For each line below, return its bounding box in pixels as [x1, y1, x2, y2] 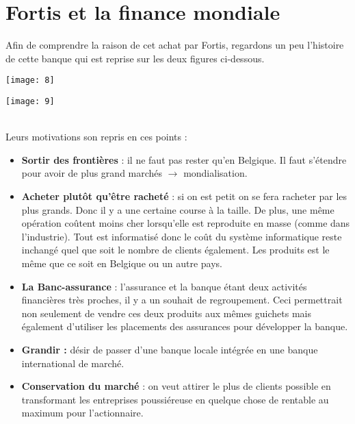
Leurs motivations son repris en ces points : [5, 129, 187, 144]
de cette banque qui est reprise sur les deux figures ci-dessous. [5, 51, 265, 65]
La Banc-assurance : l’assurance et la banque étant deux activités [21, 279, 307, 293]
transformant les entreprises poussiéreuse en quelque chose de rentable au [21, 392, 329, 406]
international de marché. [21, 356, 124, 370]
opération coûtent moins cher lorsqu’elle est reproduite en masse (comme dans [21, 216, 350, 230]
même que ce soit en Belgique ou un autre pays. [21, 255, 222, 270]
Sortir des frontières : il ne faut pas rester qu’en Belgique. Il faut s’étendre [21, 152, 347, 166]
